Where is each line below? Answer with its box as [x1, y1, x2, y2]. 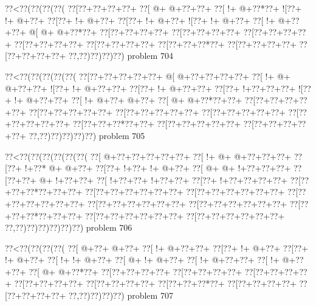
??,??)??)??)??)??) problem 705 [29, 129, 145, 141]
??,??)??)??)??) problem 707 [68, 289, 173, 302]
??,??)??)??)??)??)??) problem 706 [5, 221, 132, 234]
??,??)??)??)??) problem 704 [68, 49, 173, 62]
